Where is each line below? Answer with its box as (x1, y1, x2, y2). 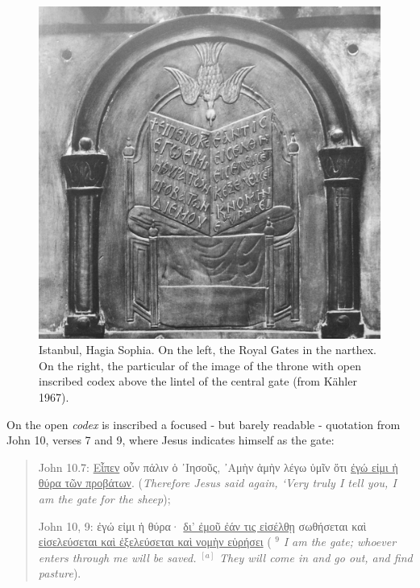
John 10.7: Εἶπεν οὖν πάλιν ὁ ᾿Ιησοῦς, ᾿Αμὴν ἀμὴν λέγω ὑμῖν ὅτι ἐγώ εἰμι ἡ (38, 458, 398, 475)
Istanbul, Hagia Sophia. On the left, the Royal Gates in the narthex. (39, 341, 376, 358)
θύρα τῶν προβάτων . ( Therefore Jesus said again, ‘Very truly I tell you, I (38, 474, 397, 491)
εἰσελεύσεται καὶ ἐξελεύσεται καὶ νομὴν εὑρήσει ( (38, 533, 272, 550)
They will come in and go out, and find (218, 548, 413, 565)
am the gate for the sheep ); (38, 490, 171, 507)
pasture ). (38, 565, 81, 582)
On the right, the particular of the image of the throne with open (39, 357, 361, 373)
